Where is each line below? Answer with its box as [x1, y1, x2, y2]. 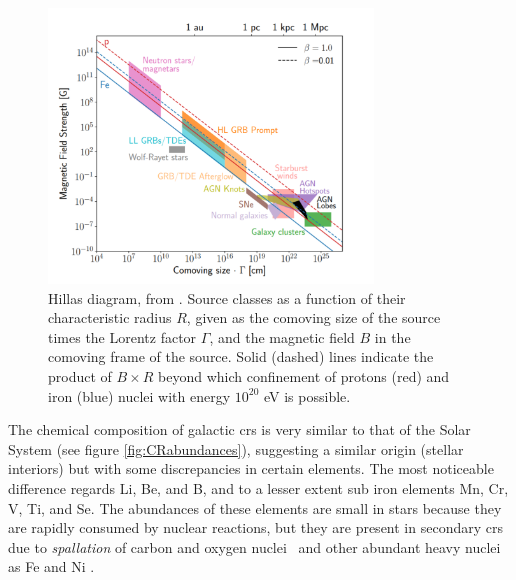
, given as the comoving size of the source [186, 307, 441, 328]
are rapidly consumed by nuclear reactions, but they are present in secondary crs [8, 517, 503, 538]
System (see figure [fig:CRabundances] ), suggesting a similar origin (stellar [8, 438, 464, 459]
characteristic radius [48, 307, 172, 328]
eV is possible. [264, 385, 351, 406]
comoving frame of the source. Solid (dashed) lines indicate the [48, 346, 434, 367]
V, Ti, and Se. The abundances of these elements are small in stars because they [8, 497, 502, 518]
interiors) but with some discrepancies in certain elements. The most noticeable [8, 458, 494, 479]
